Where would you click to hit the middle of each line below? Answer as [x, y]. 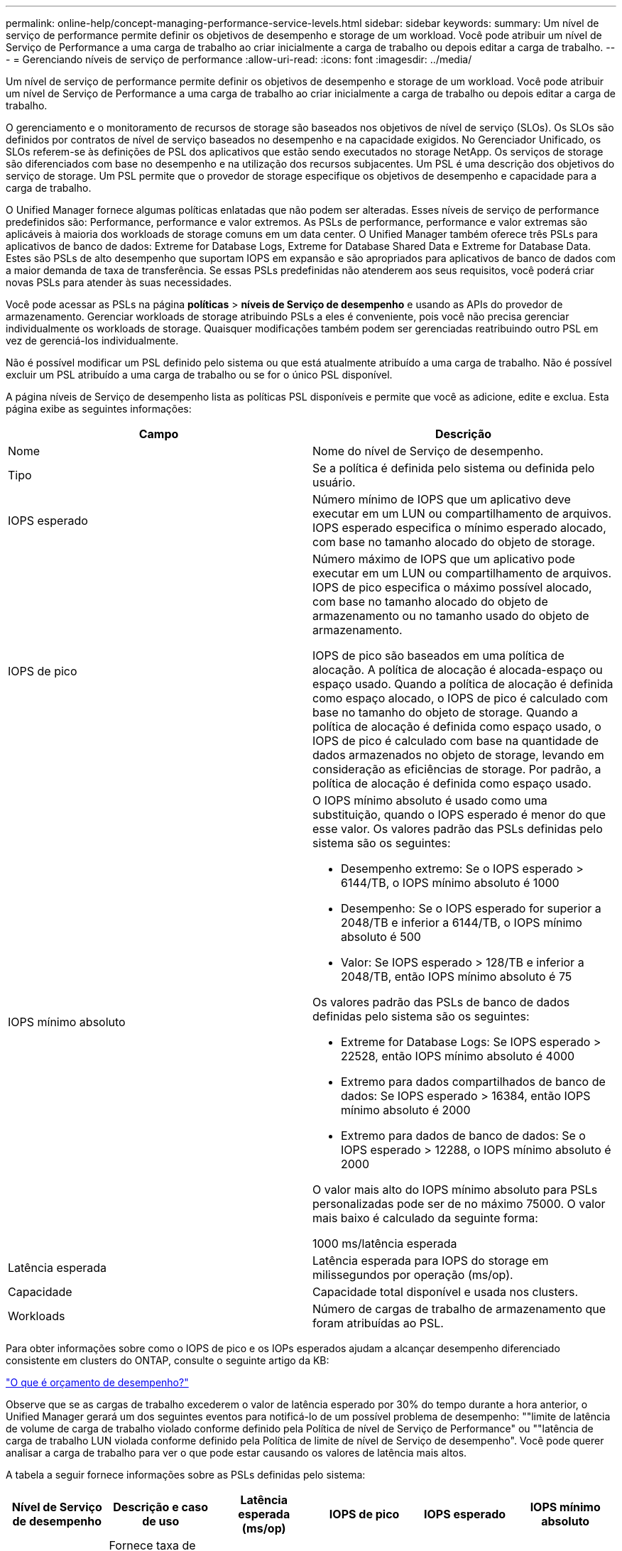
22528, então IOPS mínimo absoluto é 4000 [458, 1056]
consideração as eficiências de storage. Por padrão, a [457, 769]
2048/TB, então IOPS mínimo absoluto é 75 [457, 976]
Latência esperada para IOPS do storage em [431, 1261]
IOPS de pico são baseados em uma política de [438, 655]
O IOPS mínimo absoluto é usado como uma [430, 800]
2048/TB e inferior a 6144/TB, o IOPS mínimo [462, 923]
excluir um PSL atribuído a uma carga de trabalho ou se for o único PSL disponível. [199, 375]
